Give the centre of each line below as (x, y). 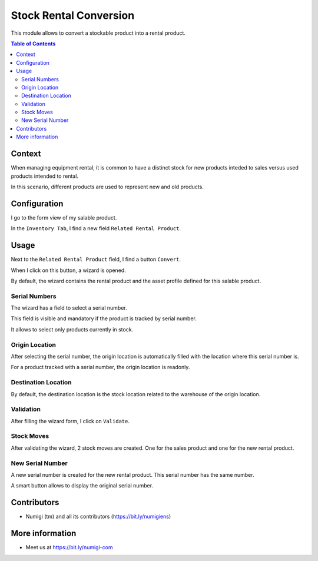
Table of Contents (33, 44)
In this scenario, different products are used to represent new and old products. (107, 187)
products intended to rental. (45, 176)
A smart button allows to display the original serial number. (82, 486)
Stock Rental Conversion (73, 15)
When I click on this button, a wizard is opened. (68, 270)
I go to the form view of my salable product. (64, 217)
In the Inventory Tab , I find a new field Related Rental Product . (96, 228)
